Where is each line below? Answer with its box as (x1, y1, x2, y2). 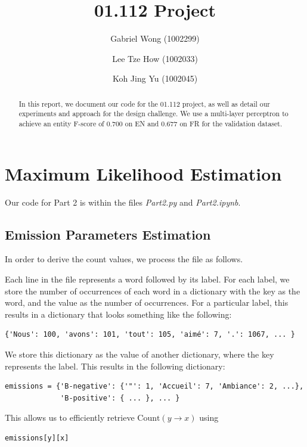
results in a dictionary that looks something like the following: (5, 308, 232, 320)
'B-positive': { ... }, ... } (60, 393, 180, 402)
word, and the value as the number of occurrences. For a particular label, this (5, 296, 289, 309)
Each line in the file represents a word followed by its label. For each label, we (5, 273, 290, 285)
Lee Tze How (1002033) (112, 52, 198, 64)
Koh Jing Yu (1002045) (112, 72, 198, 85)
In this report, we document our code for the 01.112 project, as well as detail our (18, 98, 270, 108)
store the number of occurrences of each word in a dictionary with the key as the (5, 284, 300, 297)
